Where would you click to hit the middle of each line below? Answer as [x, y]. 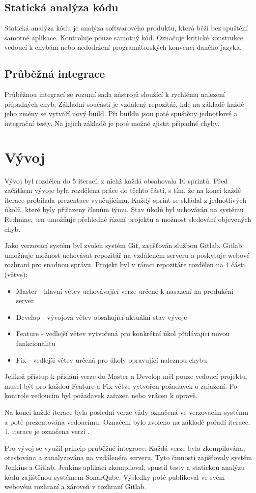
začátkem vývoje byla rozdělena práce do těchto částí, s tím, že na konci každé [123, 190]
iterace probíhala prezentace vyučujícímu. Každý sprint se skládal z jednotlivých [125, 200]
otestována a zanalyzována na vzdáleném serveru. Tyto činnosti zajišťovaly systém [128, 457]
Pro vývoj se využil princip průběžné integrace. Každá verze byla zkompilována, [125, 447]
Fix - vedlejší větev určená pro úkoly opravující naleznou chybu [111, 359]
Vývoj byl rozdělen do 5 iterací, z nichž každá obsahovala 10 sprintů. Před [116, 180]
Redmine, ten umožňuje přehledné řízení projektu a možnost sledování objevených [128, 219]
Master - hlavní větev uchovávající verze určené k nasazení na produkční [125, 291]
